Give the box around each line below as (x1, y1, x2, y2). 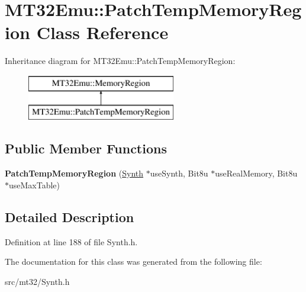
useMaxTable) (9, 178, 60, 191)
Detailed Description (5, 207, 134, 226)
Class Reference (36, 20, 169, 44)
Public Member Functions (5, 139, 167, 158)
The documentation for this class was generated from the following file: (5, 255, 262, 268)
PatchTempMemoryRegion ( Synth (5, 167, 144, 179)
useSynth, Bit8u (150, 167, 208, 179)
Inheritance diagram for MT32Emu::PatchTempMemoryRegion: (5, 54, 236, 67)
